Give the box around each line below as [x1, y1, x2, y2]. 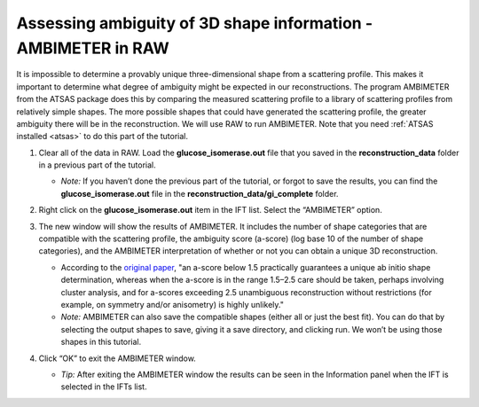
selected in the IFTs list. [60, 381, 147, 392]
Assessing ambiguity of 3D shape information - [16, 13, 373, 33]
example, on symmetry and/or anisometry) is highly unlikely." [60, 299, 284, 309]
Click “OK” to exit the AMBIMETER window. [38, 353, 197, 364]
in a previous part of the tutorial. [38, 160, 156, 170]
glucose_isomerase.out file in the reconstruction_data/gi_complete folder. [60, 188, 339, 199]
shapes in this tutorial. [60, 337, 142, 348]
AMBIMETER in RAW [16, 38, 170, 58]
